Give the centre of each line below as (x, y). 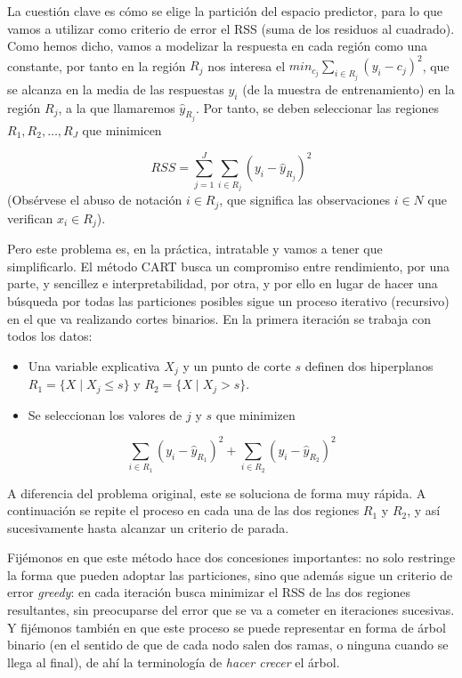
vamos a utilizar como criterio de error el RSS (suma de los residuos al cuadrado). (231, 28)
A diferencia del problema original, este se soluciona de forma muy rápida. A (217, 492)
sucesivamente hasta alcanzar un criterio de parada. (148, 527)
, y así (424, 510)
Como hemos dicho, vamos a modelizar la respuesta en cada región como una (218, 46)
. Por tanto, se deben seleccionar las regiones (317, 107)
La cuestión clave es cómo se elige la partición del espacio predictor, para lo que (225, 11)
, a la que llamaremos (117, 107)
